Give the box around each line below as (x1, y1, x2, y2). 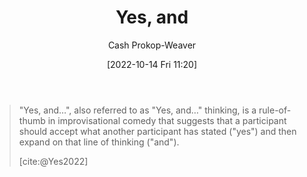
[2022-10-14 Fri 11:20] (106, 58, 198, 70)
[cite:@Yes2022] (18, 155, 89, 167)
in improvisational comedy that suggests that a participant (47, 114, 287, 126)
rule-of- (258, 104, 292, 116)
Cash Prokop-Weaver (107, 39, 197, 51)
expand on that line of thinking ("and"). (18, 136, 180, 148)
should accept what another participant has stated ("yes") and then (18, 125, 297, 137)
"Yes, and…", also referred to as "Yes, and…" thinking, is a (18, 104, 257, 116)
